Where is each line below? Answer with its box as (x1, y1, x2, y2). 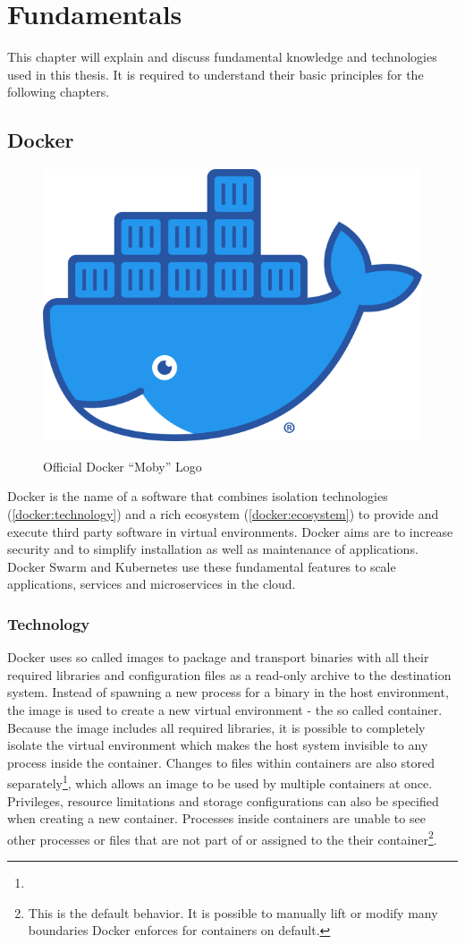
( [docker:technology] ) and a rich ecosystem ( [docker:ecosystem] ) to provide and (7, 504, 439, 523)
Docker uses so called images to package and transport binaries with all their (7, 648, 429, 667)
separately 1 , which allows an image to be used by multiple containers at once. (7, 771, 433, 792)
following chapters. (7, 82, 110, 101)
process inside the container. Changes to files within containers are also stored (7, 753, 435, 771)
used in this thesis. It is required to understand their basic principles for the (7, 64, 424, 83)
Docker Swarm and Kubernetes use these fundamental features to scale (7, 557, 396, 575)
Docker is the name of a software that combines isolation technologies (7, 487, 388, 506)
